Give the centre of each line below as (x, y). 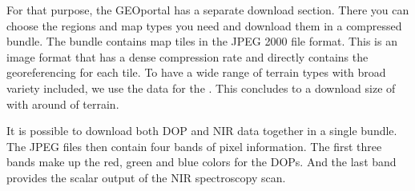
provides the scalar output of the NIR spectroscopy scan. (146, 177)
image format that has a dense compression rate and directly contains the (187, 56)
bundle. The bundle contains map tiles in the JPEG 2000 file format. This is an (202, 41)
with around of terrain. (63, 103)
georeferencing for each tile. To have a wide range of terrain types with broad (196, 72)
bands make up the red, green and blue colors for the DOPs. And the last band (201, 162)
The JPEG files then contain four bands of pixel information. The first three (194, 146)
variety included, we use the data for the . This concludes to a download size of (201, 88)
